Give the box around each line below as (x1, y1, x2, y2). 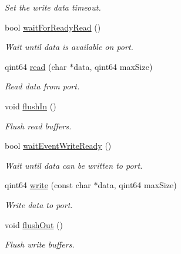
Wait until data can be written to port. (5, 159, 143, 171)
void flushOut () (5, 218, 63, 230)
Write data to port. (5, 198, 73, 210)
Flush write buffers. (5, 238, 75, 250)
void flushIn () (5, 99, 56, 112)
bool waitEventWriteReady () (5, 139, 112, 152)
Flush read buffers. (5, 119, 72, 132)
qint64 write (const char (5, 179, 91, 191)
